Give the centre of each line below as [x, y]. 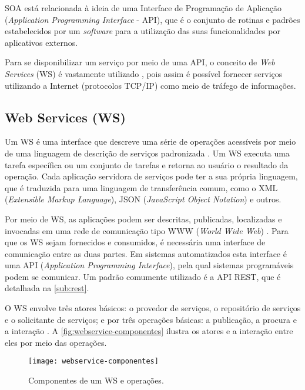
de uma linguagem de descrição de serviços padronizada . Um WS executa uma [147, 153]
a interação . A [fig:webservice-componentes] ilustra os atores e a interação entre [149, 331]
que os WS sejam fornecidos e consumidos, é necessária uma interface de [135, 242]
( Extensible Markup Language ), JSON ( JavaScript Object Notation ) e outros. [143, 199]
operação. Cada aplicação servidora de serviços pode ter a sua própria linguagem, [151, 176]
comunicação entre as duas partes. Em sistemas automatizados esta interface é [146, 253]
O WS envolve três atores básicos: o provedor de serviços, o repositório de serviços [153, 308]
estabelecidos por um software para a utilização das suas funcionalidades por [143, 31]
